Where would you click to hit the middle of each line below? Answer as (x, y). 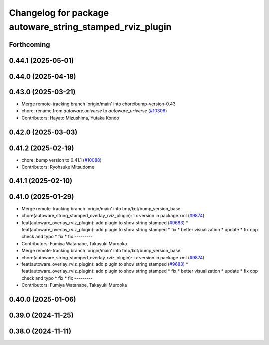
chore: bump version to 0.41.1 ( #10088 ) (62, 160)
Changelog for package (59, 13)
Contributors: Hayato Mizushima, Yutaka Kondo (70, 118)
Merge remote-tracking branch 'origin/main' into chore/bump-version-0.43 (99, 104)
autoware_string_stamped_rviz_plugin (90, 27)
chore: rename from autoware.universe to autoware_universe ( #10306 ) (94, 111)
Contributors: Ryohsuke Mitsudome (58, 167)
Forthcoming (30, 44)
